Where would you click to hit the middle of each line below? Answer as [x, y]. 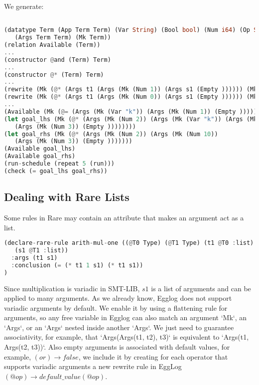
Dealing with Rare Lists [67, 197]
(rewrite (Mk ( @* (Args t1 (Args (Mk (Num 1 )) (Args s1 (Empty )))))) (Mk [131, 90]
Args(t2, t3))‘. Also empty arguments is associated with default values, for [117, 347]
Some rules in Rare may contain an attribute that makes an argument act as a [124, 217]
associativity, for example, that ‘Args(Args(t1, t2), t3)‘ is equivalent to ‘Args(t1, [127, 337]
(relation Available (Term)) [52, 45]
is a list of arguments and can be [201, 288]
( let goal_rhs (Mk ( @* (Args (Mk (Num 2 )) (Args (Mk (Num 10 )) [111, 134]
